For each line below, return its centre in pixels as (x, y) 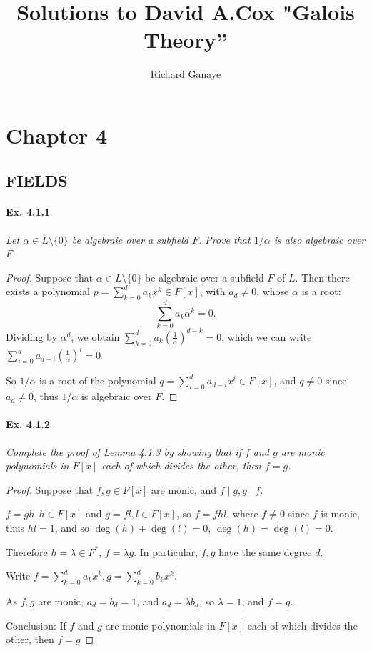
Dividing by (31, 336)
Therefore (27, 551)
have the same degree (265, 551)
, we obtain (95, 336)
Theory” (186, 40)
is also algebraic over (320, 239)
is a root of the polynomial (98, 381)
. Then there (322, 277)
